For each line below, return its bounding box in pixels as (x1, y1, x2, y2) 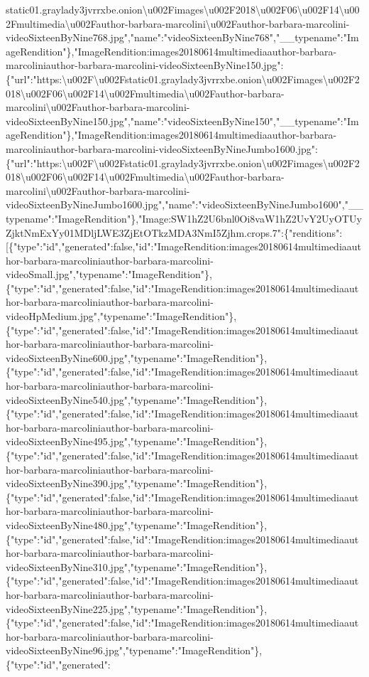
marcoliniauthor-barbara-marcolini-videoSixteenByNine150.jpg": (6, 58, 284, 73)
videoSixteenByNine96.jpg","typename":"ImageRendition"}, (6, 643, 263, 658)
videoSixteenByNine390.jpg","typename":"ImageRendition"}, (6, 476, 268, 491)
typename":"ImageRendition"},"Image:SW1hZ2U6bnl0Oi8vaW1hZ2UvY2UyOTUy (6, 210, 362, 225)
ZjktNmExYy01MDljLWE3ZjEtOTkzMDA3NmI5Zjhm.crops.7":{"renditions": (6, 225, 343, 240)
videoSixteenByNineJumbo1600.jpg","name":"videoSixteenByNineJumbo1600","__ (6, 197, 363, 212)
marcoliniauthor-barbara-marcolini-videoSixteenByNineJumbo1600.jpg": (6, 141, 318, 156)
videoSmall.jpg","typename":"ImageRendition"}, (6, 267, 212, 282)
